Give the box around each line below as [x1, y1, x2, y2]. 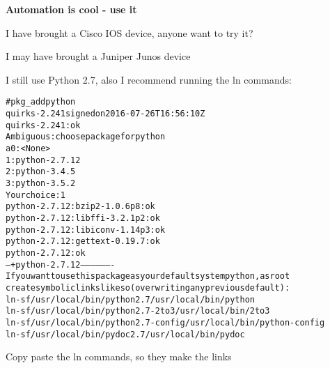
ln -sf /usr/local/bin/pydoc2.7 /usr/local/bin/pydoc [6, 329, 245, 339]
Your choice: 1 [6, 190, 65, 200]
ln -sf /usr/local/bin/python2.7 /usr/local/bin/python [6, 294, 255, 305]
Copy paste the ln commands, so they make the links [6, 349, 232, 364]
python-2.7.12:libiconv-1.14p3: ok [6, 224, 166, 235]
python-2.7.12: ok [6, 247, 86, 258]
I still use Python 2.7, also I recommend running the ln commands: [6, 72, 292, 86]
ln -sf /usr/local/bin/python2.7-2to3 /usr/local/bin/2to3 [6, 306, 270, 316]
